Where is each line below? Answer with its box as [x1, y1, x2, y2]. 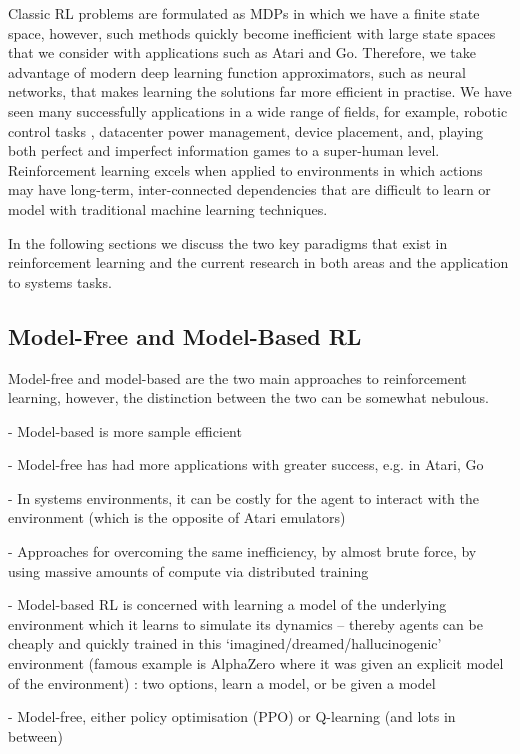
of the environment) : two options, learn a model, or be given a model [8, 672, 436, 693]
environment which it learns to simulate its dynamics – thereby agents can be [8, 613, 483, 634]
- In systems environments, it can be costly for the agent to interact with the [8, 487, 480, 508]
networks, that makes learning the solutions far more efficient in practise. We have [8, 81, 512, 102]
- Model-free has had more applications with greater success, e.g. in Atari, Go [8, 454, 484, 475]
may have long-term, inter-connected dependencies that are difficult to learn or [8, 179, 491, 200]
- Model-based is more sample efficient [8, 420, 242, 441]
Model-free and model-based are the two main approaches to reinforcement [8, 367, 467, 388]
